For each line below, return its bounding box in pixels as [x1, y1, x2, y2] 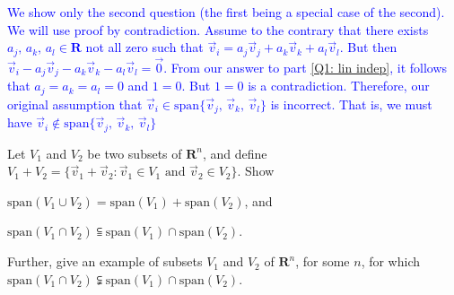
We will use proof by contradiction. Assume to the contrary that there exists [7, 20, 429, 39]
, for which [361, 252, 421, 271]
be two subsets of [87, 143, 182, 162]
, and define [203, 143, 267, 162]
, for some [295, 252, 350, 271]
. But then [339, 38, 397, 56]
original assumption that [7, 94, 143, 113]
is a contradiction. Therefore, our [248, 76, 430, 95]
